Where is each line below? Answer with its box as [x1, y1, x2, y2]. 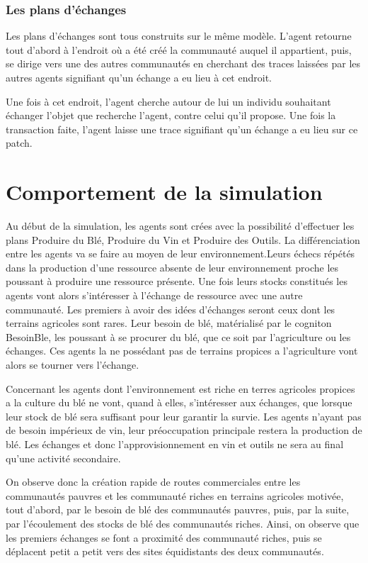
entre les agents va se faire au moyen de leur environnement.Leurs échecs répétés [6, 246, 355, 261]
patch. [6, 135, 33, 150]
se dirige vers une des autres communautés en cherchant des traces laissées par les [6, 56, 361, 71]
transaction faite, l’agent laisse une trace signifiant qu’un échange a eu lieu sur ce [6, 121, 358, 136]
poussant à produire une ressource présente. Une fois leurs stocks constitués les [6, 274, 347, 289]
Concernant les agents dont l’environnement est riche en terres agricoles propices [6, 381, 355, 396]
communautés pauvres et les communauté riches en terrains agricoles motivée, [6, 488, 344, 503]
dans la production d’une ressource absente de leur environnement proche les [6, 260, 339, 274]
